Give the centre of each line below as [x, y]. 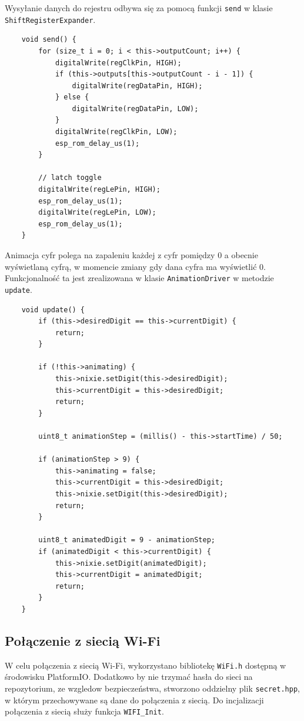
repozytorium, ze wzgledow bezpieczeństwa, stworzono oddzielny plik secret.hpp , [152, 688]
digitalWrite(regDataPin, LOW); [135, 109]
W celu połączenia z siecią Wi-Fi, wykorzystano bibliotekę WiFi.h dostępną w [146, 665]
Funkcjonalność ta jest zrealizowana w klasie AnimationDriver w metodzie [139, 278]
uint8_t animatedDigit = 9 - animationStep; [127, 540]
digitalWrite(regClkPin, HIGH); [118, 63]
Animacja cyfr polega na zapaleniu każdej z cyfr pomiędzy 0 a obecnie [131, 255]
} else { [72, 97]
